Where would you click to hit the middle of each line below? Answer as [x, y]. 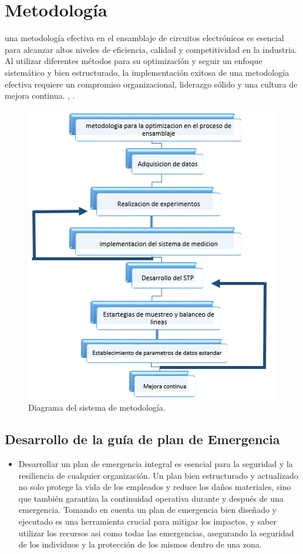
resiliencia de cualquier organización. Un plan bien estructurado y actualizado [158, 475]
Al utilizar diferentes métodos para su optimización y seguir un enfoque [134, 61]
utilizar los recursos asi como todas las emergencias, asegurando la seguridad [156, 533]
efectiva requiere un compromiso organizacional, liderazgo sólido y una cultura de [151, 84]
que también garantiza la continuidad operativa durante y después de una [151, 498]
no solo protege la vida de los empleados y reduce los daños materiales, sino [155, 487]
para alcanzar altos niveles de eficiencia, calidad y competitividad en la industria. [151, 49]
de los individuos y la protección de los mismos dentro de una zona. [140, 544]
